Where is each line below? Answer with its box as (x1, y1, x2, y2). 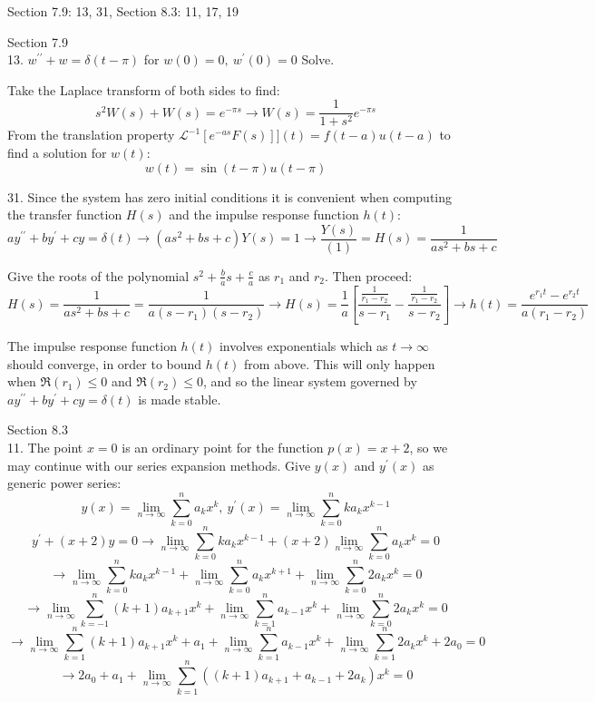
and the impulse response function (169, 205, 359, 224)
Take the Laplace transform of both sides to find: (7, 80, 280, 99)
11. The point (7, 438, 83, 457)
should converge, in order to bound (7, 354, 202, 373)
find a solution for (7, 143, 107, 162)
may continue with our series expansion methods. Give (7, 455, 311, 474)
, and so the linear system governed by (202, 372, 417, 391)
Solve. (301, 50, 335, 69)
